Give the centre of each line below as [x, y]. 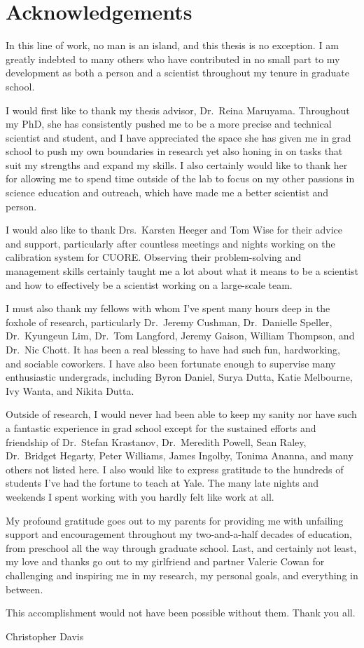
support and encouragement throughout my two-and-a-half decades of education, [179, 534]
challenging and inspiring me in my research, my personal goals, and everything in [182, 575]
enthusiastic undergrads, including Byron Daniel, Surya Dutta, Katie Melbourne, [179, 377]
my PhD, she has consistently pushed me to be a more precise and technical [169, 124]
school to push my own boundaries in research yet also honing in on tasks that [174, 151]
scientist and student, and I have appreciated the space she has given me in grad [178, 137]
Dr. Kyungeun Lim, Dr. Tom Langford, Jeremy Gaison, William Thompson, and [180, 336]
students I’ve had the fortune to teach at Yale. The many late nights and [162, 483]
